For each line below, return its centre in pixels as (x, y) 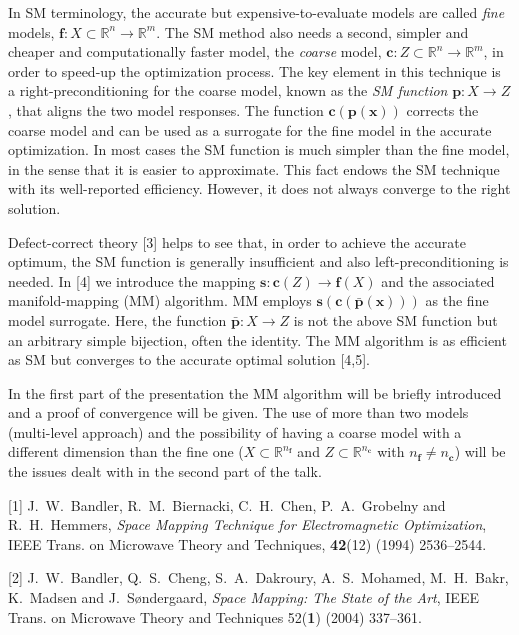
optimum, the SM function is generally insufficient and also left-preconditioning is (258, 261)
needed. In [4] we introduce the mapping (132, 280)
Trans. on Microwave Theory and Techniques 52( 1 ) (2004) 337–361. (215, 616)
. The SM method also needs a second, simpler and (312, 31)
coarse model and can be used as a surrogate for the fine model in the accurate (250, 129)
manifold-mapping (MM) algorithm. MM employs (160, 300)
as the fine (457, 300)
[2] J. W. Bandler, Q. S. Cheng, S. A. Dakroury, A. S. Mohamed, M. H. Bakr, (258, 577)
